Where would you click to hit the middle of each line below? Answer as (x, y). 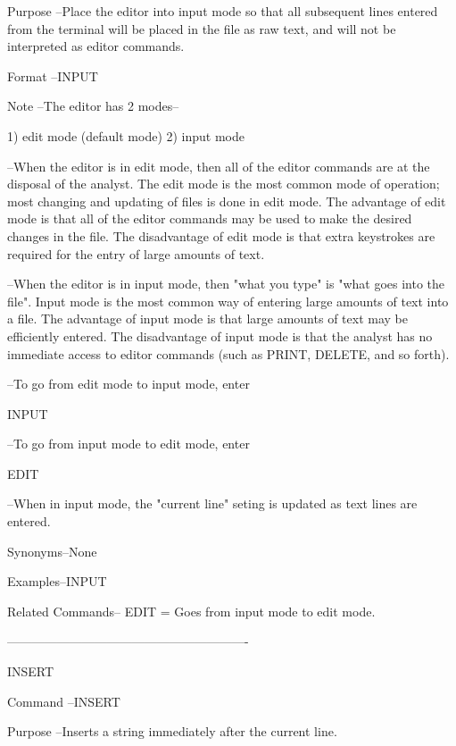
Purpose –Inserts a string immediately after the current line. (172, 731)
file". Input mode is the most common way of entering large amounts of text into (228, 301)
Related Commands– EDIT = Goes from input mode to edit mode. (191, 611)
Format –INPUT (53, 75)
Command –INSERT (64, 701)
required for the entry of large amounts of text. (136, 253)
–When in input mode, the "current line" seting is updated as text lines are (212, 503)
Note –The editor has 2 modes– (93, 106)
